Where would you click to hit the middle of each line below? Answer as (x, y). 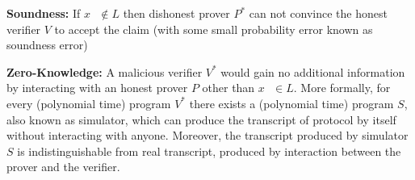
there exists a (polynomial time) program (291, 103)
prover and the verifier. (63, 167)
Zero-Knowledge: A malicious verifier (105, 71)
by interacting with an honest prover (97, 88)
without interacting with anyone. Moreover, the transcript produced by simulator (207, 135)
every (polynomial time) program (89, 103)
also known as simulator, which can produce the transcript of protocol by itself (201, 119)
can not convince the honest (318, 13)
